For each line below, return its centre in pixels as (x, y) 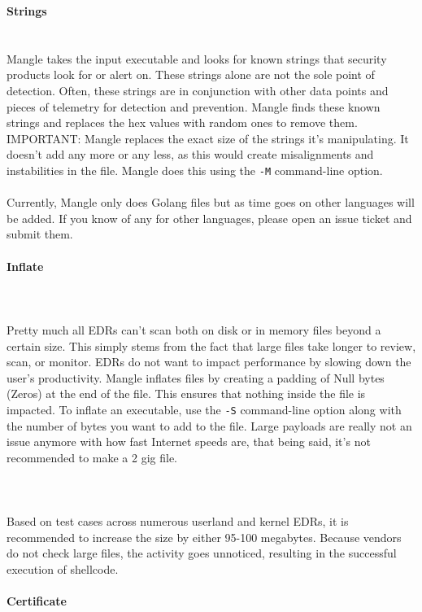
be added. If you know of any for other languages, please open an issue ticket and (209, 218)
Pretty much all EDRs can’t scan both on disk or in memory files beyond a (194, 329)
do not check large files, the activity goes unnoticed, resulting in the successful (202, 553)
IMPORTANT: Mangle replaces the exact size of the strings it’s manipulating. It (208, 138)
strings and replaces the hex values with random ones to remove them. (182, 122)
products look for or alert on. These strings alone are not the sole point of (191, 74)
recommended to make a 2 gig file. (92, 457)
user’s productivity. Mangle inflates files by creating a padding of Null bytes (196, 377)
